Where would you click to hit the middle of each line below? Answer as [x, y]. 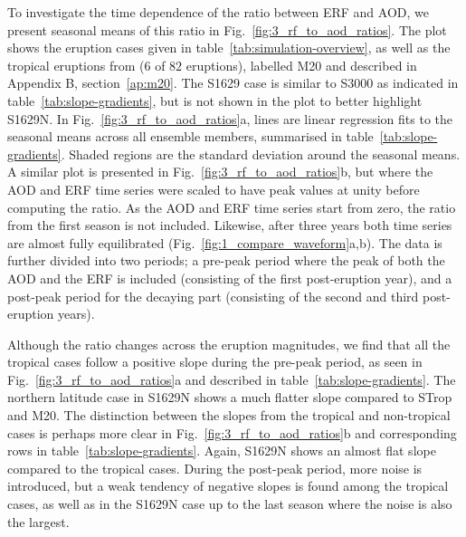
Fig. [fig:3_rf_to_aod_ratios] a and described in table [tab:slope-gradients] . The [232, 379]
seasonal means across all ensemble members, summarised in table [190, 136]
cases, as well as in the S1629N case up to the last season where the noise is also [230, 504]
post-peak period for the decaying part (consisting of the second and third [213, 296]
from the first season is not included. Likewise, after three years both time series [230, 225]
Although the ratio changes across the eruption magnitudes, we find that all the [229, 344]
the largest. [38, 521]
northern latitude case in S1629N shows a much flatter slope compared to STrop [230, 397]
